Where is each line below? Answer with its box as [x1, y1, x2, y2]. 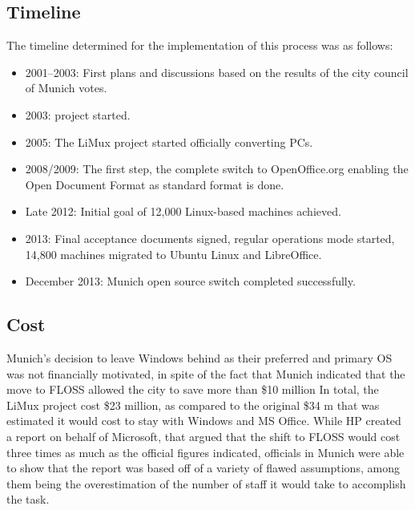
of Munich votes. [25, 79, 107, 96]
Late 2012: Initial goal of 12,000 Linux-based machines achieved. [25, 203, 341, 220]
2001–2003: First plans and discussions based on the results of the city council [25, 63, 409, 80]
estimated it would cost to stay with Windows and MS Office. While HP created [6, 412, 401, 429]
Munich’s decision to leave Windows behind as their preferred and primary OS [6, 349, 393, 366]
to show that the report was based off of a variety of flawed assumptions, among [6, 459, 400, 476]
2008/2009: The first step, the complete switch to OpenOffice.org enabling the [25, 160, 409, 177]
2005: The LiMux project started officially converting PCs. [25, 133, 313, 150]
